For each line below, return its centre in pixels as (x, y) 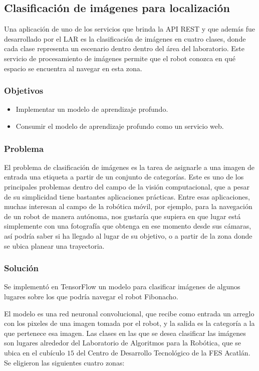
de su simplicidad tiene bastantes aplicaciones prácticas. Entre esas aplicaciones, (127, 196)
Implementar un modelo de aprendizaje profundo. (92, 109)
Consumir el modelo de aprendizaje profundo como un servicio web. (120, 126)
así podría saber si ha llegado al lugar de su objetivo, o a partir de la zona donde (128, 235)
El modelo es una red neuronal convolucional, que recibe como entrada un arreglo (129, 313)
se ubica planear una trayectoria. (54, 245)
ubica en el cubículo (35, 352)
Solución (21, 268)
